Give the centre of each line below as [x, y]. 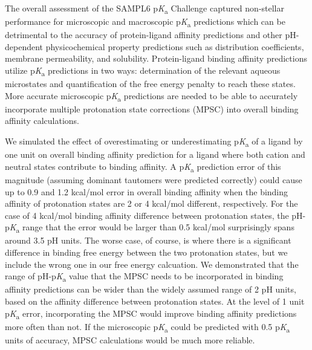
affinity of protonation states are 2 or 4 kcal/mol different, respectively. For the [151, 203]
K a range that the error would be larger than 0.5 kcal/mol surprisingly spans [152, 228]
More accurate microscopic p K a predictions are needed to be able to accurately [151, 96]
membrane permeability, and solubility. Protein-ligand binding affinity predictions [156, 58]
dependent [24, 46]
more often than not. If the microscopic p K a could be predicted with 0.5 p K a [148, 327]
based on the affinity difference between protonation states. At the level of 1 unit [155, 301]
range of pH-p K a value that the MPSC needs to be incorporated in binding [144, 277]
